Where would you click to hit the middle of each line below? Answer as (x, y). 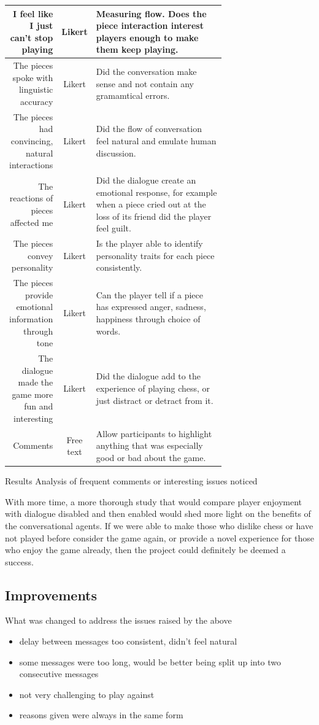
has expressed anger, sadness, (151, 307)
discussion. (116, 153)
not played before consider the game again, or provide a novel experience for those (159, 537)
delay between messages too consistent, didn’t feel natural (128, 641)
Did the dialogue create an (146, 180)
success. (19, 561)
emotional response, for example (156, 192)
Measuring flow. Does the (151, 13)
